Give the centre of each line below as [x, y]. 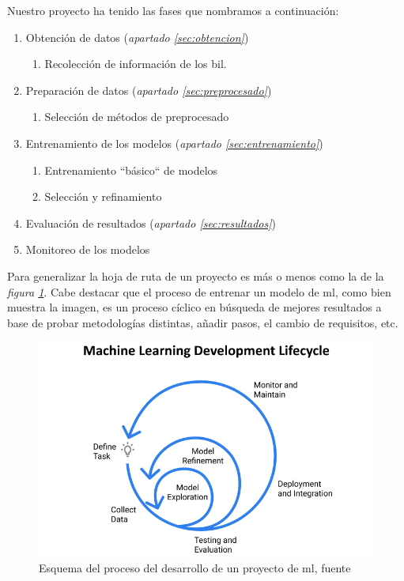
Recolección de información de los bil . [136, 64]
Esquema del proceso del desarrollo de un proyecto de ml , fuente [195, 567]
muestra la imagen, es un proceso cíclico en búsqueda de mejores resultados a [194, 307]
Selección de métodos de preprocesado [137, 117]
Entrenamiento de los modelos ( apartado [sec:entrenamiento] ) [174, 143]
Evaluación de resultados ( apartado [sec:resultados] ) [151, 223]
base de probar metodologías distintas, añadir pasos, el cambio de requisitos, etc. [203, 322]
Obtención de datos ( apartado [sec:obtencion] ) [137, 37]
